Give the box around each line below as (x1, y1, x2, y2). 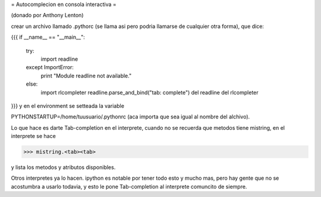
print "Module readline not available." (40, 72, 132, 79)
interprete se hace (11, 133, 56, 140)
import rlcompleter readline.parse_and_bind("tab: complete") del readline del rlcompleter (40, 89, 259, 96)
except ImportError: (26, 64, 74, 71)
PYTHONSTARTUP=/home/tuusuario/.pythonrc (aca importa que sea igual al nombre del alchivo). (11, 113, 250, 120)
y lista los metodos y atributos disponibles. (11, 164, 116, 171)
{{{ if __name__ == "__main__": (11, 33, 86, 41)
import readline (40, 55, 78, 62)
